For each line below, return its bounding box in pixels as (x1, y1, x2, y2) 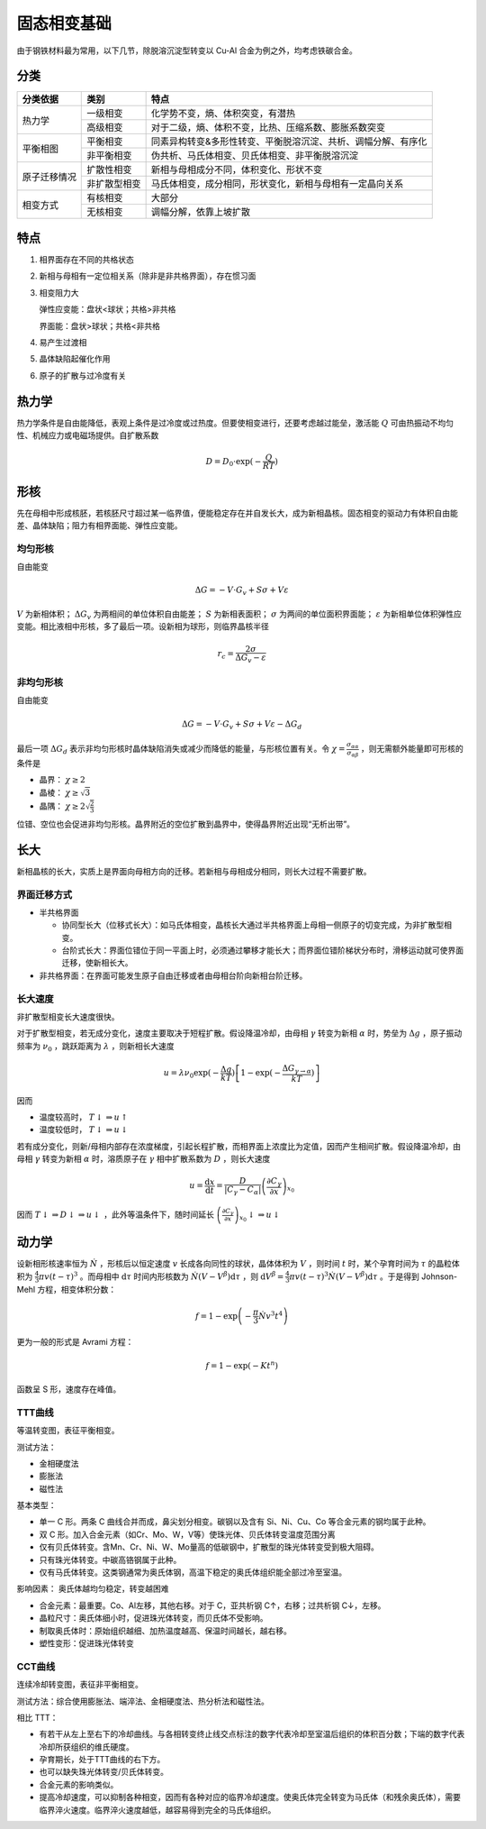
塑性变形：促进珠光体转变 (39, 1637, 134, 1649)
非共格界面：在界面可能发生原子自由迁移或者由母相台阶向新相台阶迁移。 (39, 970, 308, 981)
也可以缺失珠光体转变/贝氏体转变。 (39, 1767, 169, 1778)
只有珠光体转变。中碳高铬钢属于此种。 (39, 1554, 182, 1565)
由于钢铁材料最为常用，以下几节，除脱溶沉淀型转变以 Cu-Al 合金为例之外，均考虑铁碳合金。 (16, 45, 357, 56)
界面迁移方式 (16, 888, 73, 901)
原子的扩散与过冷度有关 (39, 370, 126, 380)
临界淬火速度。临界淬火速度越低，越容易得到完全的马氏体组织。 (39, 1804, 276, 1815)
